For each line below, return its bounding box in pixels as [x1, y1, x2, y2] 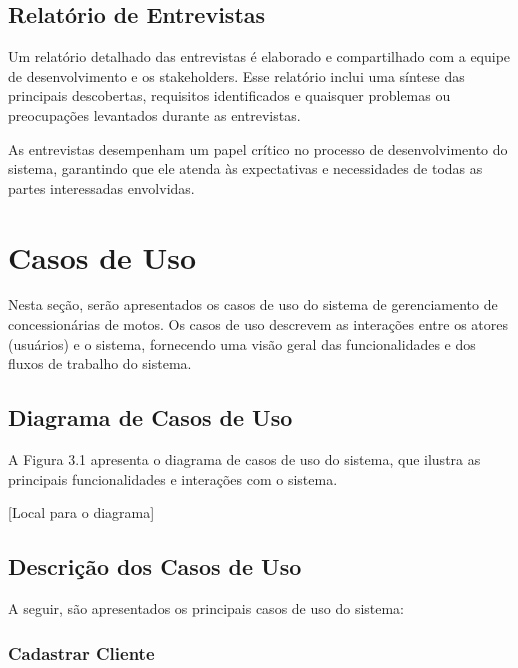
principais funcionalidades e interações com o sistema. [8, 468, 338, 489]
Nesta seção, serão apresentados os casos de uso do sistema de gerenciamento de [8, 294, 498, 315]
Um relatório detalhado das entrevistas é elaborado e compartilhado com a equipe [8, 46, 511, 67]
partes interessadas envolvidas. [8, 177, 195, 198]
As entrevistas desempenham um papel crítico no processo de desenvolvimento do [8, 138, 508, 159]
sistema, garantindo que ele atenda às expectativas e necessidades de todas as [8, 158, 483, 179]
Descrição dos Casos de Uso [8, 551, 302, 582]
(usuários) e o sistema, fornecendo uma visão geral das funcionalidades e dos [8, 333, 476, 354]
